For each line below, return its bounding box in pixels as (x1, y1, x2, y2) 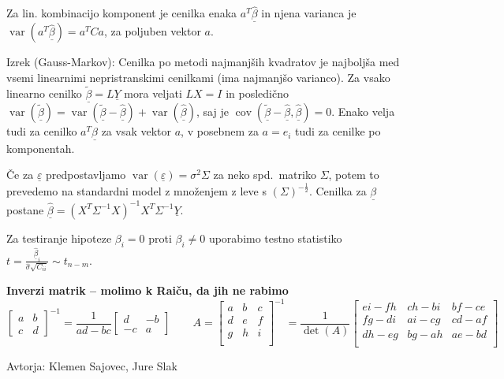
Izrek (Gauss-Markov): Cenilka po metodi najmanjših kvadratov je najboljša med (6, 54, 400, 70)
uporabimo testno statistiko (208, 229, 342, 246)
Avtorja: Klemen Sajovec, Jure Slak (6, 357, 177, 373)
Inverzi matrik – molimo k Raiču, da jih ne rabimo (6, 281, 289, 298)
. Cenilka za (308, 183, 367, 199)
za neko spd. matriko (213, 166, 316, 183)
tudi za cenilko (6, 123, 77, 139)
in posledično (226, 84, 289, 101)
